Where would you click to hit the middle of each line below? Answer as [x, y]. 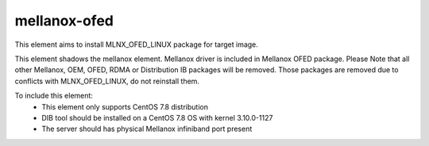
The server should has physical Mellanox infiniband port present [147, 129]
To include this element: [54, 96]
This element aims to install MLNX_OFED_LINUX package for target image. [136, 44]
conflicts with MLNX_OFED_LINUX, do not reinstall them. [107, 81]
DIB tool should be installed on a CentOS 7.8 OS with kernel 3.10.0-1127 [157, 117]
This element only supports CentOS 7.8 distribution [125, 106]
